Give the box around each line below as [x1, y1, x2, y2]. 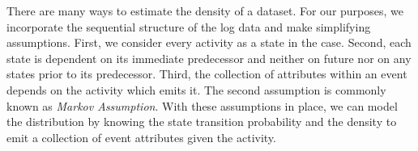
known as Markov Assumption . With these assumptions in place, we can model [6, 97, 398, 114]
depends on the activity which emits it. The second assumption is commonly [6, 81, 386, 98]
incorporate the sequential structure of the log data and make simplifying [6, 18, 371, 35]
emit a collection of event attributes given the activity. [6, 128, 276, 145]
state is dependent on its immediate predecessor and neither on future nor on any [6, 49, 412, 66]
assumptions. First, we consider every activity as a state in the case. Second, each [6, 34, 412, 51]
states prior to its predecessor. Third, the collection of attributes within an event [6, 65, 407, 82]
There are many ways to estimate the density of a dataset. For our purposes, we [6, 2, 404, 19]
